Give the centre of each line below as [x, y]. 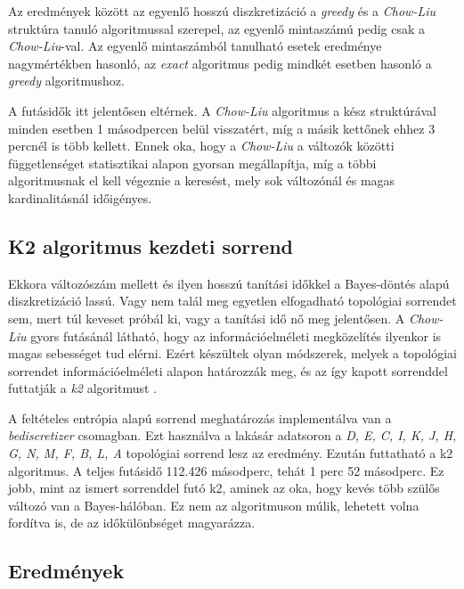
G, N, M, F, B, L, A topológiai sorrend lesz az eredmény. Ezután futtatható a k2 [231, 453]
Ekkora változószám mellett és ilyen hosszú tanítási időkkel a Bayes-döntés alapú [229, 283]
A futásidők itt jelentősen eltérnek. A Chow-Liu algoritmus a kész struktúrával [222, 110]
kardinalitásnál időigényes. [80, 197]
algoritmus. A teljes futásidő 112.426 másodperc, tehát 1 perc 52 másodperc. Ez [226, 470]
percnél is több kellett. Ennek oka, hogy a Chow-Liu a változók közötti [201, 146]
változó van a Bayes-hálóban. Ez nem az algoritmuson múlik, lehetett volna [214, 505]
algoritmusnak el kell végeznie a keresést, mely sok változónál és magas [202, 180]
